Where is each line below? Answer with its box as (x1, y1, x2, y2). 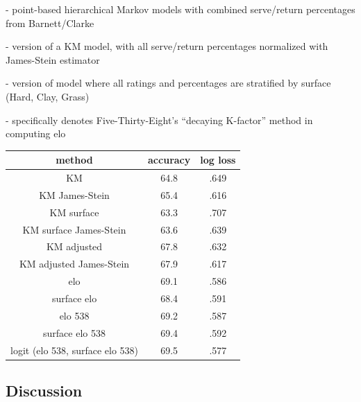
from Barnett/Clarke (6, 15, 94, 30)
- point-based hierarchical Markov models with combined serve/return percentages (6, 2, 355, 16)
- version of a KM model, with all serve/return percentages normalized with (6, 39, 328, 53)
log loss (200, 152, 236, 167)
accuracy (148, 152, 191, 167)
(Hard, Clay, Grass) (6, 89, 90, 103)
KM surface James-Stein (22, 222, 126, 236)
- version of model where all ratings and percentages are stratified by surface (6, 76, 331, 90)
